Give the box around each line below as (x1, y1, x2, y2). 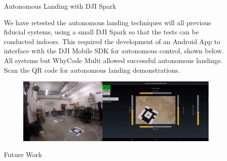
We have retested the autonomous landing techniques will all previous (4, 17, 211, 27)
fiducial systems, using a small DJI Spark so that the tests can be (4, 27, 199, 37)
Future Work (4, 149, 42, 160)
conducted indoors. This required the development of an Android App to (4, 36, 221, 46)
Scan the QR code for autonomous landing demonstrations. (4, 64, 180, 75)
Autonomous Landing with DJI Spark (4, 1, 116, 11)
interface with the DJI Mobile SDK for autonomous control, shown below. (4, 46, 224, 56)
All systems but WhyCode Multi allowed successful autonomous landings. (4, 55, 223, 65)
